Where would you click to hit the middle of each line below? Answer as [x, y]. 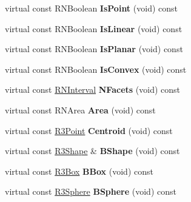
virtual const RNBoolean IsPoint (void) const [91, 8]
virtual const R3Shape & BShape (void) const [92, 151]
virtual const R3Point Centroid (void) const [89, 130]
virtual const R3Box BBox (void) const [79, 171]
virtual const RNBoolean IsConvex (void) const [96, 69]
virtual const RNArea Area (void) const [80, 109]
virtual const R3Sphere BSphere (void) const [91, 191]
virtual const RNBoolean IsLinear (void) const [94, 28]
